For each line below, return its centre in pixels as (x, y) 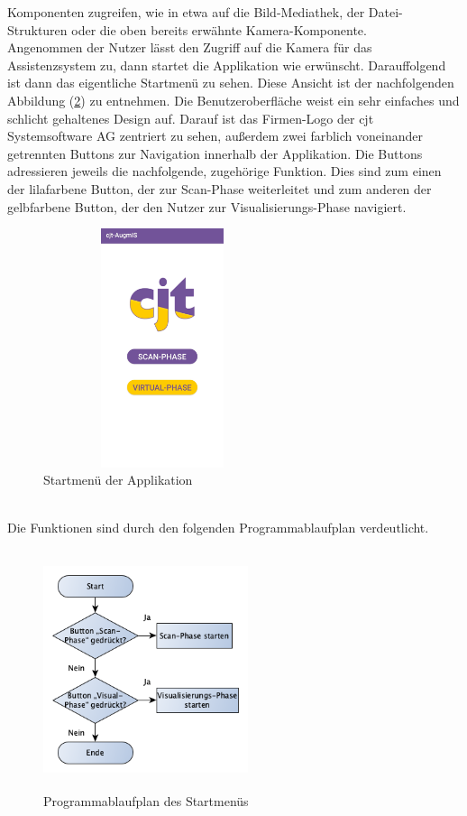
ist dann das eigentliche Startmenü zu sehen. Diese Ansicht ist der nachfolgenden (231, 83)
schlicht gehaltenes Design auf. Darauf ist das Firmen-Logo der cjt (191, 118)
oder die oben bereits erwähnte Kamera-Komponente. (219, 29)
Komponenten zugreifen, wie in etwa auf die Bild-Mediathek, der (186, 12)
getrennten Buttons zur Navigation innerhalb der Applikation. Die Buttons (215, 153)
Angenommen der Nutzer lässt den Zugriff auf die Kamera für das (190, 47)
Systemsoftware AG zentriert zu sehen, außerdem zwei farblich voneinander (215, 136)
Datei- (385, 12)
